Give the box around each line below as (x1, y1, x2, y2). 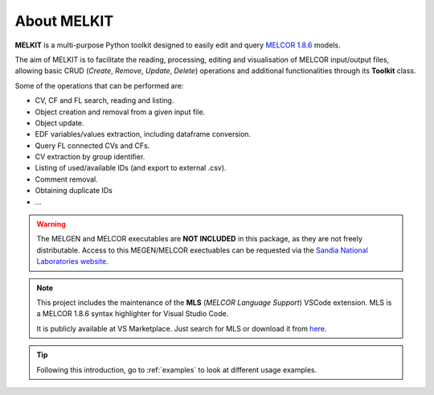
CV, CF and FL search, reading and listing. (35, 96, 174, 105)
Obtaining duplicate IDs (35, 186, 113, 195)
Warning (36, 220, 66, 229)
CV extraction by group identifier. (35, 152, 145, 162)
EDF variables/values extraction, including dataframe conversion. (35, 130, 252, 139)
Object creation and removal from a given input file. (35, 107, 206, 117)
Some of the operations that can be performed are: (14, 80, 184, 90)
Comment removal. (35, 174, 98, 184)
